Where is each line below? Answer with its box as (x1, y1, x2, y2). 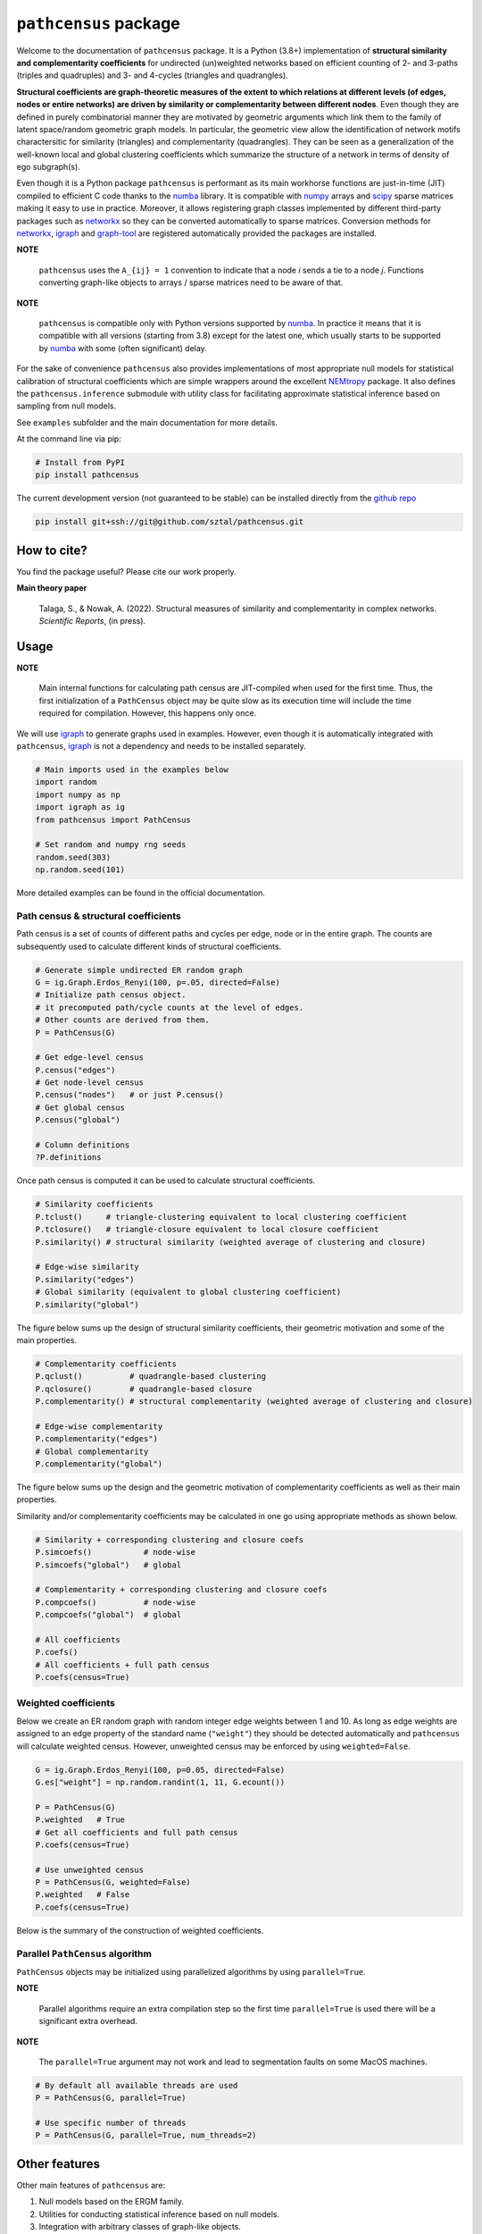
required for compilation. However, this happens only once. (38, 708, 257, 718)
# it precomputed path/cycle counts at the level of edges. (35, 1002, 304, 1012)
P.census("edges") (35, 1064, 116, 1075)
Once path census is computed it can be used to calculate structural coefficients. (16, 1175, 316, 1186)
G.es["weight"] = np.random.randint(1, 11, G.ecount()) (35, 1776, 286, 1787)
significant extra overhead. (38, 2016, 138, 2027)
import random (35, 777, 97, 787)
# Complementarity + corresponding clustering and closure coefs (35, 1584, 328, 1595)
